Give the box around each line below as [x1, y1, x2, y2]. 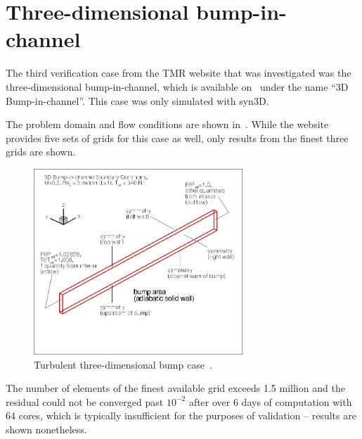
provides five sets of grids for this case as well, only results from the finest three [6, 130, 349, 145]
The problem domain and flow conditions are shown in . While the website [6, 117, 329, 132]
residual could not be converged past [6, 394, 164, 409]
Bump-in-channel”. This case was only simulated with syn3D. [6, 93, 269, 108]
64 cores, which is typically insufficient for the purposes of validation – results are [6, 408, 356, 423]
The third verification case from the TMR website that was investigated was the [6, 65, 351, 80]
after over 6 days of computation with [188, 394, 352, 409]
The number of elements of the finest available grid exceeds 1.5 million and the [6, 381, 345, 395]
